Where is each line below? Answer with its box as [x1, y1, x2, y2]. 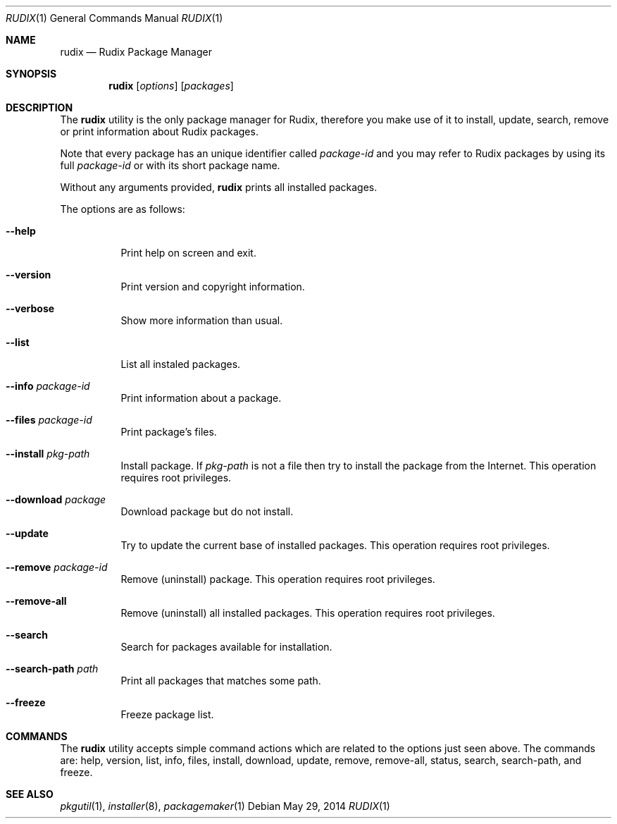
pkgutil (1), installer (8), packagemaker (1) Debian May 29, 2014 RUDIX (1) [60, 800, 390, 812]
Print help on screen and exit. [120, 247, 256, 259]
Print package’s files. [120, 426, 217, 438]
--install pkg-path [6, 448, 90, 460]
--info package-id [6, 380, 90, 392]
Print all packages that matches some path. [120, 675, 321, 687]
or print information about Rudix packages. [60, 125, 258, 137]
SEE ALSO [6, 788, 54, 800]
